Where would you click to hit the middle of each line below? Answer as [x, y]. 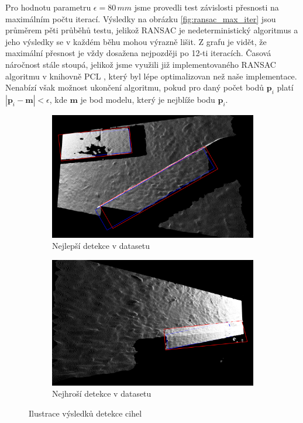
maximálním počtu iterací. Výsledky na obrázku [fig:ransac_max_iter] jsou [141, 18]
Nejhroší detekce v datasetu [102, 393]
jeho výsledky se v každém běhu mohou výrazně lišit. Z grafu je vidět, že [136, 41]
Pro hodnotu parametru [48, 7]
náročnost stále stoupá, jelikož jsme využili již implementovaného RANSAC [141, 64]
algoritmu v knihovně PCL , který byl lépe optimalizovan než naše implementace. [151, 76]
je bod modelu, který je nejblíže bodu [148, 99]
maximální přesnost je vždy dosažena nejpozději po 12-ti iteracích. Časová [138, 53]
